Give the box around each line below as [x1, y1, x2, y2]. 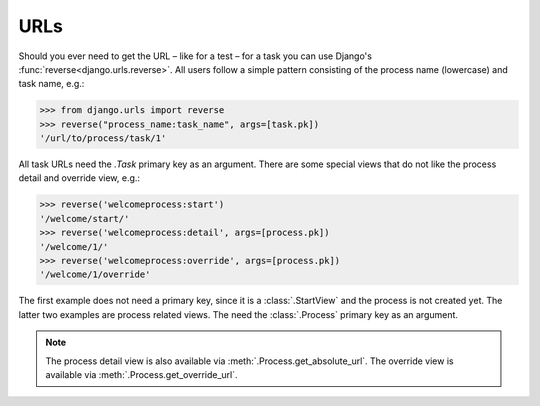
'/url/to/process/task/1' [39, 133, 167, 144]
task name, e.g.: [18, 78, 85, 90]
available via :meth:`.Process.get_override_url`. [45, 368, 239, 380]
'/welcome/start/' [39, 213, 130, 224]
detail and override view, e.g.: [18, 172, 140, 184]
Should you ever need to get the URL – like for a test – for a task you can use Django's [18, 50, 372, 62]
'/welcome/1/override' [39, 269, 151, 280]
